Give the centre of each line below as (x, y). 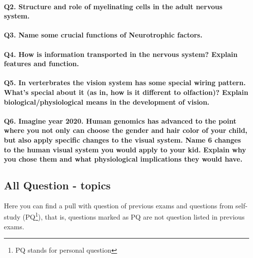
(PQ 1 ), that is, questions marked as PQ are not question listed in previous (134, 216)
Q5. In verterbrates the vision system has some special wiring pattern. (125, 83)
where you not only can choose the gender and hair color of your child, (126, 130)
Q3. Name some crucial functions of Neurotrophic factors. (103, 35)
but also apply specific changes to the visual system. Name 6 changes (123, 139)
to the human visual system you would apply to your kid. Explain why (125, 149)
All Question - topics (57, 185)
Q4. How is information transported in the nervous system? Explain (121, 54)
